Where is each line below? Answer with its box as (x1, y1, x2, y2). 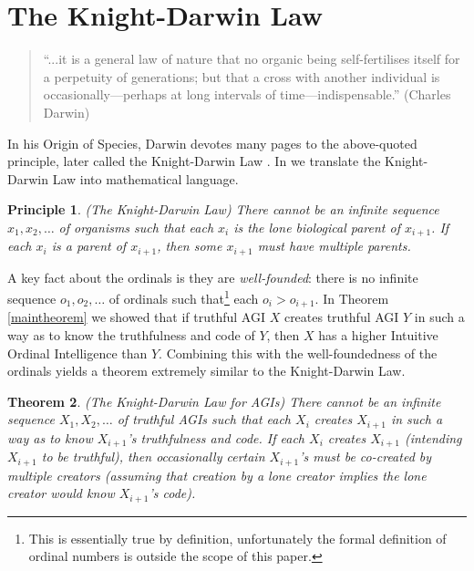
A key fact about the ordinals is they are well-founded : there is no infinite (7, 267, 418, 286)
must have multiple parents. (257, 236, 411, 255)
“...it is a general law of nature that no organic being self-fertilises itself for (43, 49, 460, 68)
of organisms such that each (58, 217, 214, 236)
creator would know (7, 483, 115, 503)
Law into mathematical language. (52, 169, 239, 188)
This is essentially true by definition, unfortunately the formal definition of (28, 528, 447, 547)
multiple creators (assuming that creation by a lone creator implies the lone (7, 465, 427, 484)
